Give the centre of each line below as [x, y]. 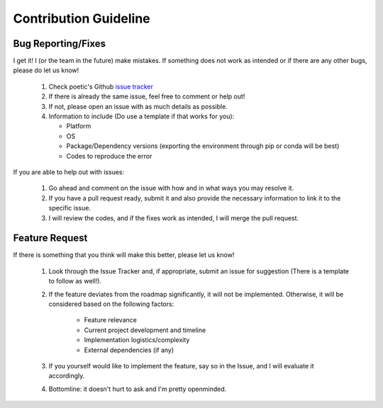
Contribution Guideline [82, 18]
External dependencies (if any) [129, 350]
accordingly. [67, 376]
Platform [79, 126]
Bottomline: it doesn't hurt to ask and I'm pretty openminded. [138, 389]
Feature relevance [111, 320]
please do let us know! [46, 70]
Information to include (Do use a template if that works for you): [141, 116]
